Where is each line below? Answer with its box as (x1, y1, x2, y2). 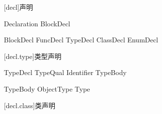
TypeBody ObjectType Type (4, 83, 90, 94)
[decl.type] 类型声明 (4, 51, 62, 61)
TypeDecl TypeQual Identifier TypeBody (4, 67, 127, 77)
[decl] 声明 (4, 2, 33, 12)
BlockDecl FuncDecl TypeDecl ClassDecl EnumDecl (4, 35, 158, 45)
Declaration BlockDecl (4, 18, 70, 28)
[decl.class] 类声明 (4, 100, 55, 110)
